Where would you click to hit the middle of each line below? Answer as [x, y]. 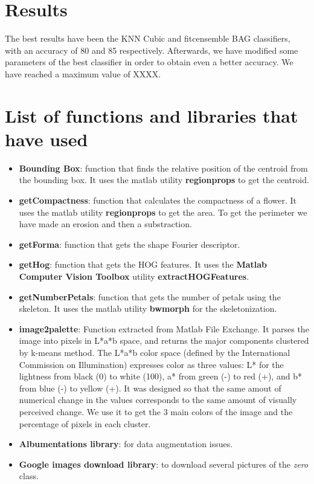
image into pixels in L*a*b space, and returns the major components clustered [164, 340]
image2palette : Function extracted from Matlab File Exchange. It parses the [164, 328]
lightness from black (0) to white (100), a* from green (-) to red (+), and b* [160, 376]
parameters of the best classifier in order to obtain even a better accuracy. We [149, 62]
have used [46, 139]
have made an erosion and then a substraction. [105, 224]
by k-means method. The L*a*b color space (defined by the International [155, 352]
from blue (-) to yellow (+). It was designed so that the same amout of [150, 388]
